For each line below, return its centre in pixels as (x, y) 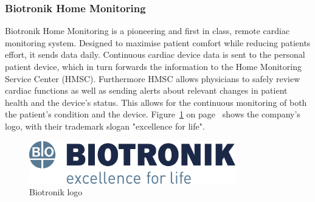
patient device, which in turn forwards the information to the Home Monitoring (153, 66)
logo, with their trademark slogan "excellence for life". (105, 126)
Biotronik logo (56, 192)
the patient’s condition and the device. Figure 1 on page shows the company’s (153, 114)
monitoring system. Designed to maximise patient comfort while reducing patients (158, 42)
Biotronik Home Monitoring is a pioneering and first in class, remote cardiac (147, 31)
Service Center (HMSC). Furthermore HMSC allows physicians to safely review (153, 78)
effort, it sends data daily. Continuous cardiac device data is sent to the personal (155, 54)
